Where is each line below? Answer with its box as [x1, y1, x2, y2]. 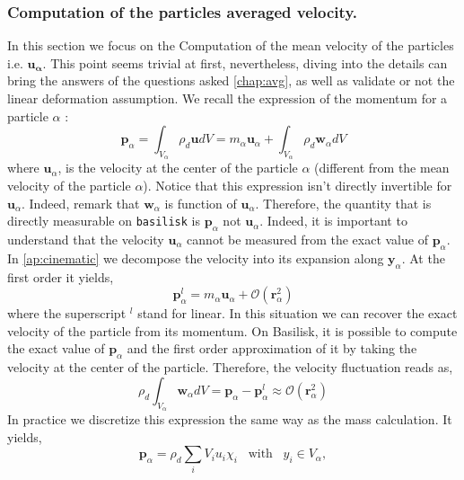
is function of [164, 193, 237, 212]
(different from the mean [314, 158, 450, 177]
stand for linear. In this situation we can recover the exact [137, 304, 458, 323]
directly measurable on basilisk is [7, 211, 201, 230]
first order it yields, [7, 267, 114, 286]
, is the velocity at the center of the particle [57, 158, 298, 177]
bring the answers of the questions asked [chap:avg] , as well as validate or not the [7, 71, 455, 90]
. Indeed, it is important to [259, 211, 407, 230]
